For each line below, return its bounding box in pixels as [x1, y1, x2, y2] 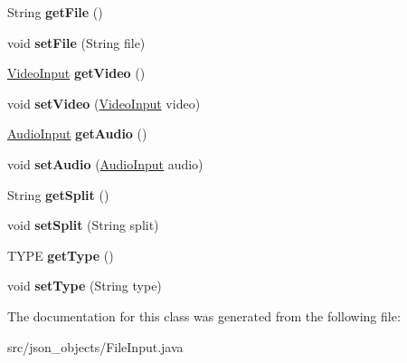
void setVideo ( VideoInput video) [7, 93, 201, 112]
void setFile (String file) [7, 33, 146, 52]
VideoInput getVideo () [7, 63, 146, 82]
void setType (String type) [7, 276, 162, 295]
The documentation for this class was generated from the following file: [7, 306, 401, 325]
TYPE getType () [7, 245, 114, 264]
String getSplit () [7, 185, 109, 204]
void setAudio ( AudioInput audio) [7, 154, 203, 173]
